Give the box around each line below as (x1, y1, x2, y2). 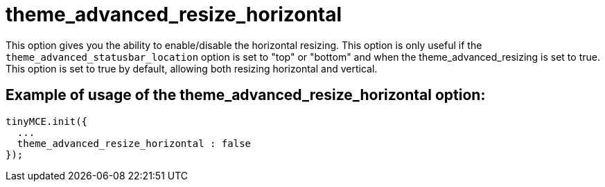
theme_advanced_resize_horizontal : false (17, 137, 252, 149)
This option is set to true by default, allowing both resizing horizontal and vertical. (6, 62, 378, 75)
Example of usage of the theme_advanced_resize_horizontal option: (6, 86, 486, 104)
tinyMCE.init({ (6, 115, 88, 127)
